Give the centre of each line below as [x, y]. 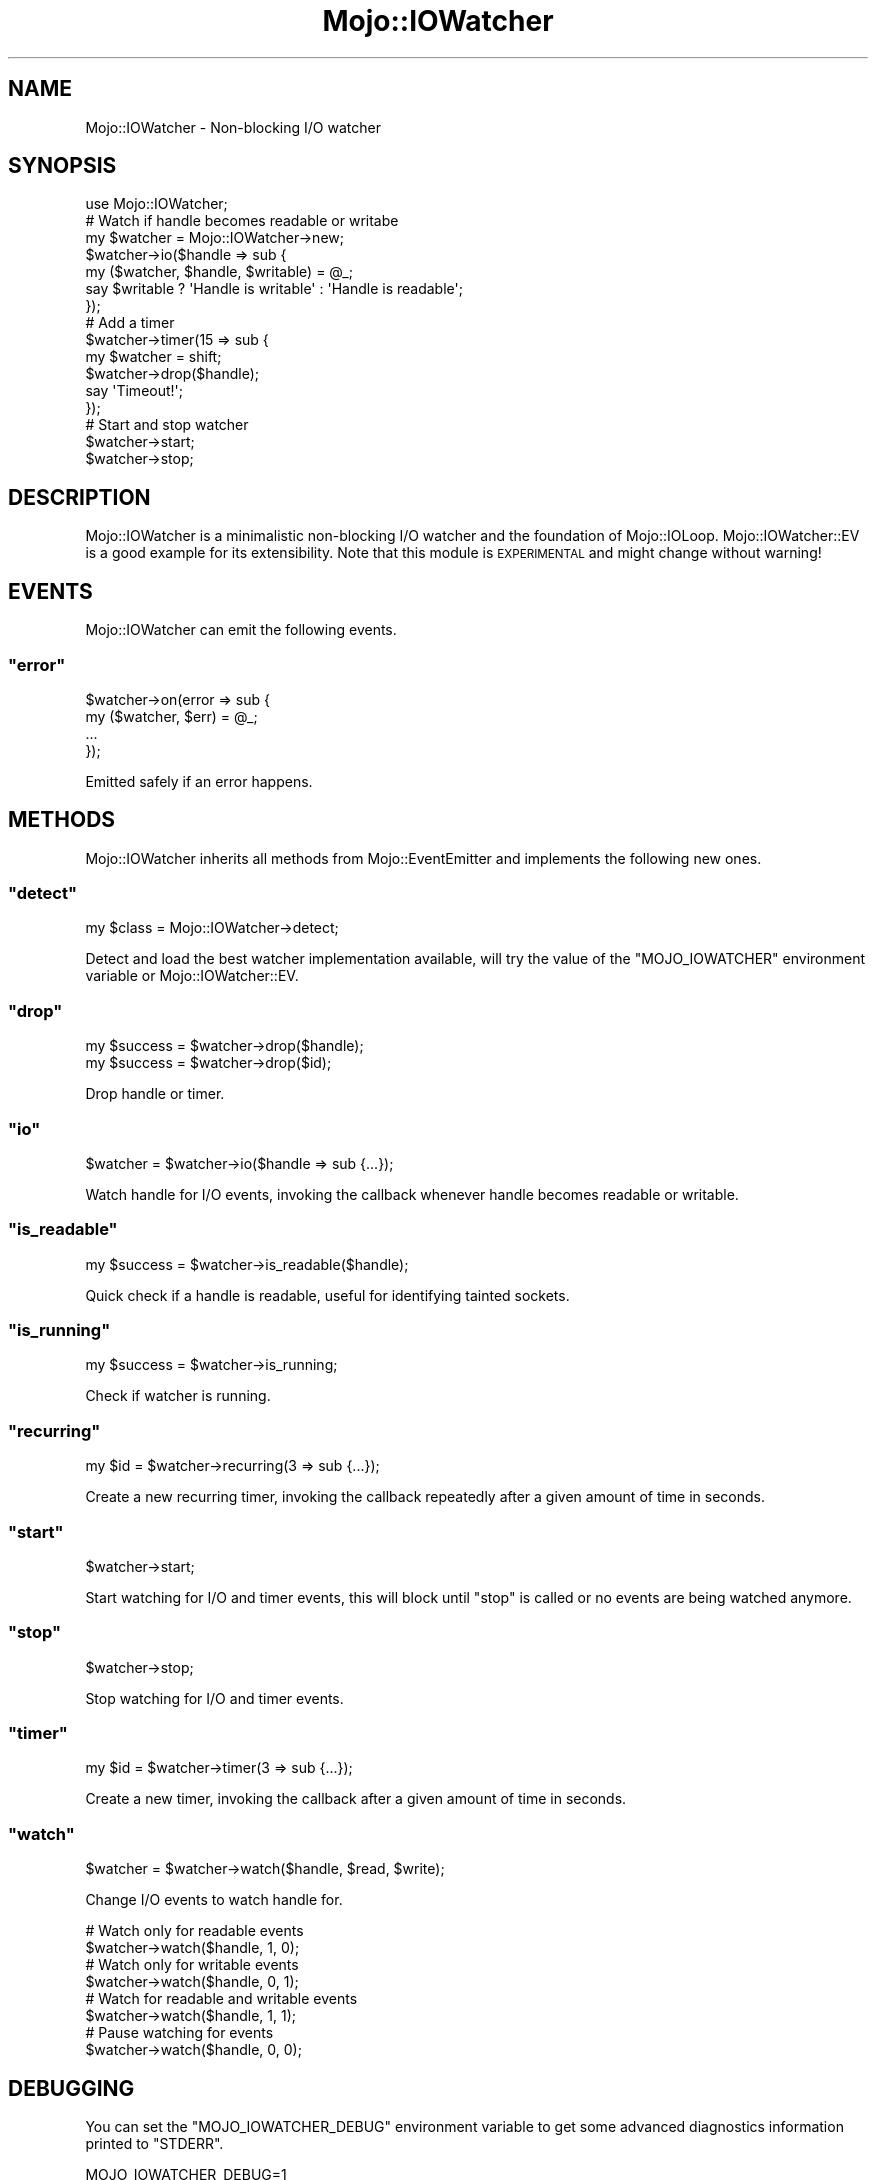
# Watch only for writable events [192, 1965]
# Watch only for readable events [194, 1931]
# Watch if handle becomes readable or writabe [242, 221]
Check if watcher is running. [178, 1396]
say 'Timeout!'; [134, 391]
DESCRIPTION [79, 497]
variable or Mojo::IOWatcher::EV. [192, 976]
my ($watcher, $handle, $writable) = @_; [219, 272]
